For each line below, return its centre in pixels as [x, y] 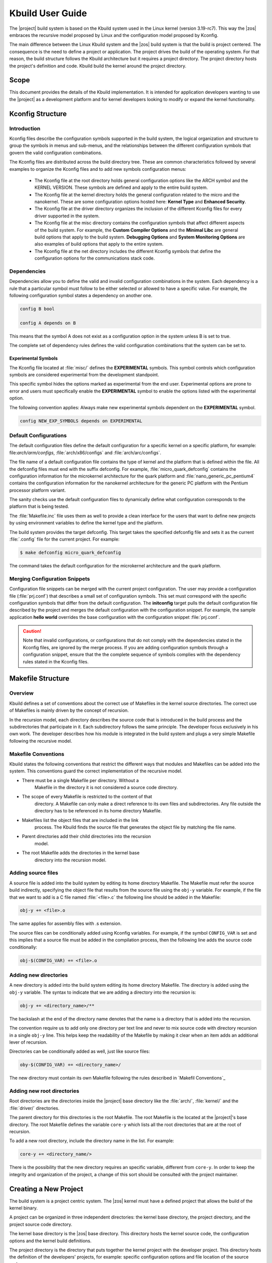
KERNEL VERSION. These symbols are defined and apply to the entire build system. [121, 187]
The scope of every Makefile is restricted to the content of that [87, 797]
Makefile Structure [40, 679]
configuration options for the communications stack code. [95, 258]
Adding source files [34, 873]
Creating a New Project [46, 1189]
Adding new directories [39, 975]
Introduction [25, 128]
